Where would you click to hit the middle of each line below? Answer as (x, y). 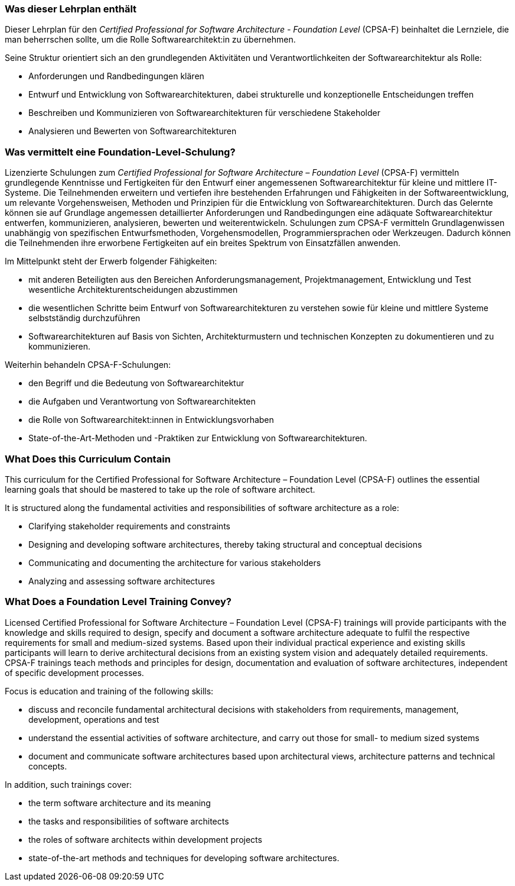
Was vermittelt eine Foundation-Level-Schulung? (120, 152)
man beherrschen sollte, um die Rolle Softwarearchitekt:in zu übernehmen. (150, 40)
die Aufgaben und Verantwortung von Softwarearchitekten (142, 402)
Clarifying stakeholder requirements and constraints (129, 526)
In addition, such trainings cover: (68, 784)
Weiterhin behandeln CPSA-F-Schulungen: (88, 365)
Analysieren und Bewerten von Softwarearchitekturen (133, 131)
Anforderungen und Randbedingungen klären (116, 76)
